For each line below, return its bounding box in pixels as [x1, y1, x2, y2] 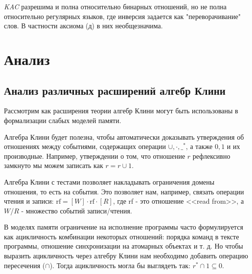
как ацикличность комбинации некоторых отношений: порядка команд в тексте [4, 231, 239, 241]
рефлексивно [192, 150, 230, 161]
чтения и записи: [4, 196, 54, 206]
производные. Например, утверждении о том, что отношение [4, 150, 185, 161]
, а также [185, 141, 213, 151]
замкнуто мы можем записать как [4, 160, 103, 170]
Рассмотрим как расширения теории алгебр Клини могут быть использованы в [4, 105, 238, 116]
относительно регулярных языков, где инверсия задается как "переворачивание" [4, 11, 241, 21]
